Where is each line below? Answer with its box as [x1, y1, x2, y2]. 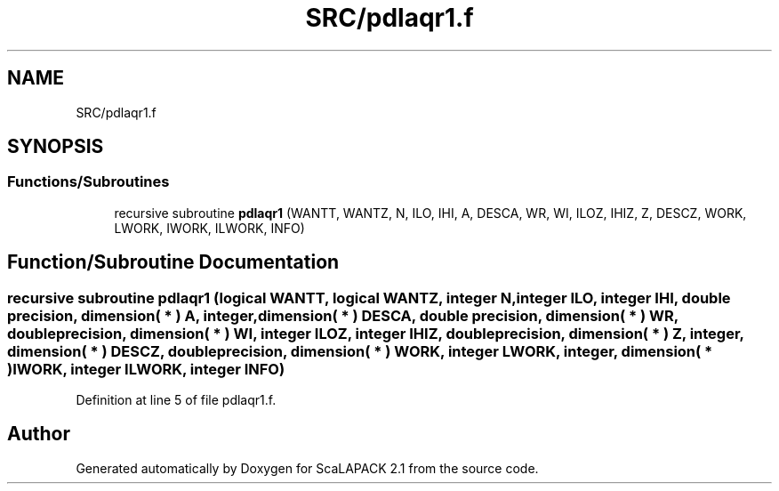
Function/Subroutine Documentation [7, 251, 340, 274]
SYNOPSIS [7, 135, 104, 158]
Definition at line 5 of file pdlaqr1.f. [76, 392, 277, 408]
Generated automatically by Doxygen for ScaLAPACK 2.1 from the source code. [76, 460, 539, 476]
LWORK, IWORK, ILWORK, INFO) [114, 220, 305, 236]
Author [7, 423, 70, 446]
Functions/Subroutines [7, 173, 170, 191]
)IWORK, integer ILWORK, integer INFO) [7, 359, 285, 378]
